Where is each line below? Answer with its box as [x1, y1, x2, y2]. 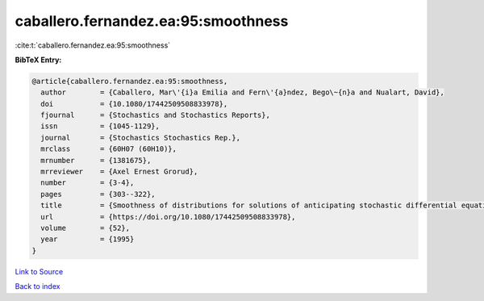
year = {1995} [40, 235, 135, 244]
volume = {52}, [40, 224, 131, 232]
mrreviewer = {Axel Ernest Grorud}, [40, 167, 198, 177]
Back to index [15, 282, 60, 291]
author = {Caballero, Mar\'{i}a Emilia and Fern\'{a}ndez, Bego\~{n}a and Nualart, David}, [40, 88, 445, 97]
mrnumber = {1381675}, [40, 156, 152, 165]
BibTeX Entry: [15, 55, 62, 65]
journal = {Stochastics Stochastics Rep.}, [40, 133, 241, 142]
